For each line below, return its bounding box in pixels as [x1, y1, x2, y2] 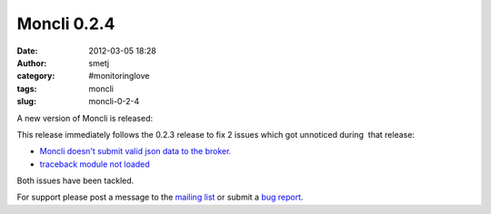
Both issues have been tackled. [16, 175, 135, 186]
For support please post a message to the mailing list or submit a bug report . [16, 191, 304, 203]
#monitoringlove [88, 71, 150, 82]
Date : [16, 45, 38, 56]
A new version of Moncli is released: [16, 112, 154, 123]
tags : [16, 83, 37, 94]
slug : [16, 96, 36, 107]
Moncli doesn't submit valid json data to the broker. [39, 146, 232, 157]
